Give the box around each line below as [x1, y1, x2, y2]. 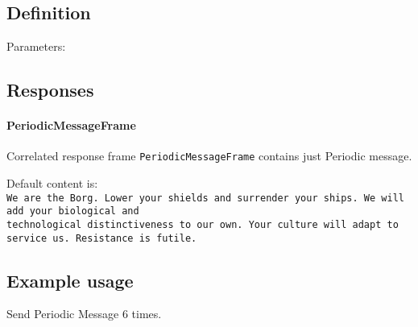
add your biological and [6, 205, 139, 217]
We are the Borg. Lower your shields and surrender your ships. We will [6, 192, 404, 204]
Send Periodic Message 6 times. [6, 305, 162, 322]
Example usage [6, 267, 134, 292]
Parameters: [6, 38, 66, 55]
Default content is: [6, 175, 98, 192]
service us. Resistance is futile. [6, 232, 197, 244]
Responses [6, 77, 94, 102]
